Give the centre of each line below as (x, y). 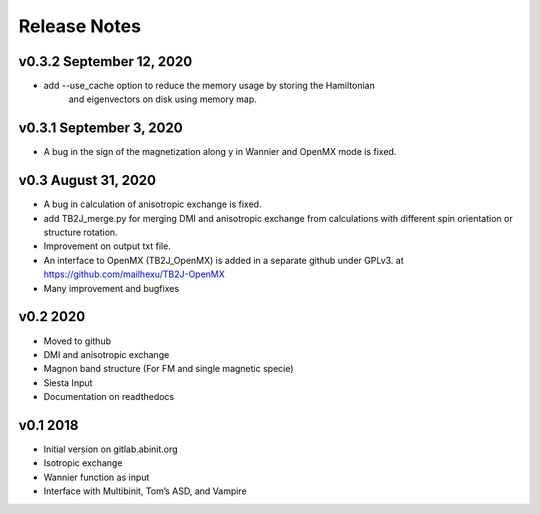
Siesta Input (68, 382)
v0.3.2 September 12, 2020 (105, 61)
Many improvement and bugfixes (111, 288)
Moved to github (77, 341)
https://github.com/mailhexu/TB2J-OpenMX (134, 274)
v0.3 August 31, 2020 (87, 180)
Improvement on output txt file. (107, 246)
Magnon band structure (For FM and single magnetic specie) (168, 369)
